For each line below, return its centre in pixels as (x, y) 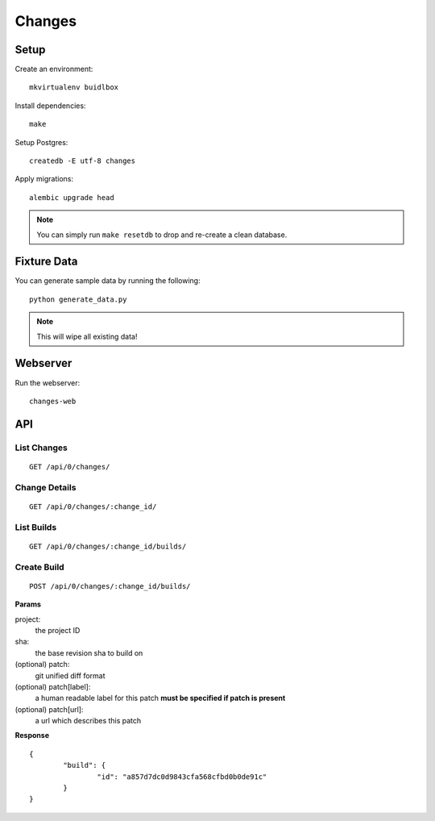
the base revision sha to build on (89, 652)
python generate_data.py (78, 299)
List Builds (36, 527)
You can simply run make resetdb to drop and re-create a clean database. (162, 235)
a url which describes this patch (88, 721)
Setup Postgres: (41, 142)
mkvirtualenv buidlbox (74, 88)
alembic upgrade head (72, 197)
